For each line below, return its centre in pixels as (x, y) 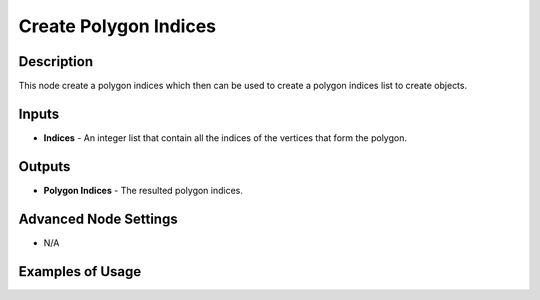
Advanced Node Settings (98, 218)
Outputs (44, 166)
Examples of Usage (80, 271)
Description (56, 61)
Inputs (39, 113)
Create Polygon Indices (117, 26)
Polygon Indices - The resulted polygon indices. (143, 190)
